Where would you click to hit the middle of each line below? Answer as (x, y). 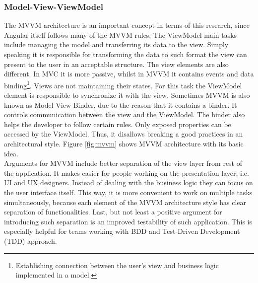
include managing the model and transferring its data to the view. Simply (116, 44)
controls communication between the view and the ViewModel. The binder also (125, 114)
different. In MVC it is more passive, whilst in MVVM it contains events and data (129, 74)
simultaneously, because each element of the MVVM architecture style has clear (125, 202)
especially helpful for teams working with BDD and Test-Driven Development (122, 231)
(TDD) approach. (31, 241)
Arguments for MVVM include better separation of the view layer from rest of (123, 163)
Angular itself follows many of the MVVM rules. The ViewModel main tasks (121, 35)
